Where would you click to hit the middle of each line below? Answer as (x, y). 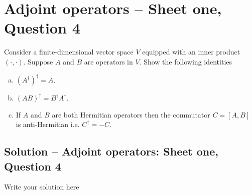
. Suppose (38, 61)
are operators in (108, 61)
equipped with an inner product (191, 52)
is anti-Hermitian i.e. (48, 124)
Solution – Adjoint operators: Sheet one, (111, 151)
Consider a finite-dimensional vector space (69, 52)
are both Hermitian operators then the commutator (131, 114)
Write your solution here (42, 187)
